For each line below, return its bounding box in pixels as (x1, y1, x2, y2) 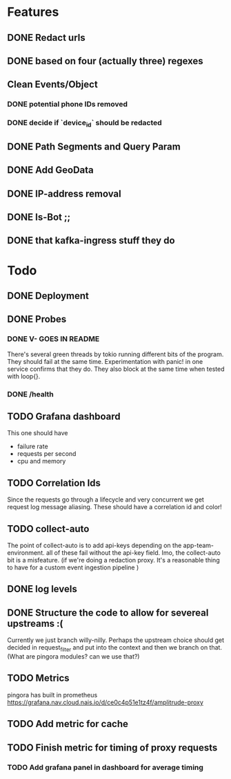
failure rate (17, 442, 48, 450)
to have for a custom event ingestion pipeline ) (7, 563, 139, 571)
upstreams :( (7, 617, 63, 630)
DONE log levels (7, 583, 77, 595)
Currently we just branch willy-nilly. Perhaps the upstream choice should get (7, 636, 225, 644)
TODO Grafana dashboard (7, 411, 121, 422)
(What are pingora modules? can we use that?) (7, 652, 140, 661)
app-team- (183, 541, 214, 550)
